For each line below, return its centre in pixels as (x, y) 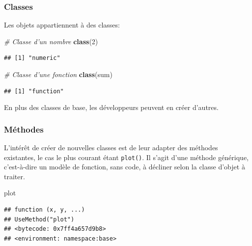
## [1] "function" (34, 91)
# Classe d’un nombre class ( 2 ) (51, 41)
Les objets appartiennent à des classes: (62, 25)
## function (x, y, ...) (44, 210)
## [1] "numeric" (32, 58)
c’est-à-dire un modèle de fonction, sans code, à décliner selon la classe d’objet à (125, 167)
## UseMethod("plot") (39, 219)
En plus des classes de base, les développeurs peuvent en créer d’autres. (111, 107)
